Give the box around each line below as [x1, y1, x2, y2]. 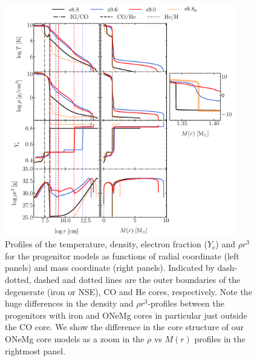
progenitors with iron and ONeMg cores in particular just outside [5, 308, 247, 321]
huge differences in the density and [5, 297, 134, 310]
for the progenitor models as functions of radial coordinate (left [5, 249, 239, 262]
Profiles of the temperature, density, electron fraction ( [5, 238, 208, 250]
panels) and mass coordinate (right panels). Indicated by [5, 261, 215, 274]
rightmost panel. [5, 344, 66, 357]
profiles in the [194, 332, 246, 345]
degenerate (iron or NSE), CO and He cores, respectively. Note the [5, 285, 252, 298]
